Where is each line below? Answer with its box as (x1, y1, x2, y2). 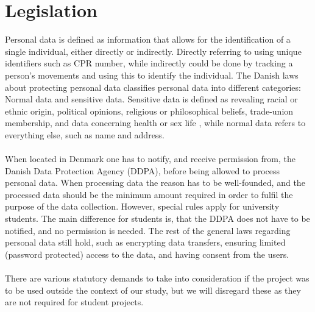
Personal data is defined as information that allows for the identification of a (5, 33, 291, 46)
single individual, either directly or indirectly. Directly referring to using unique (5, 44, 302, 57)
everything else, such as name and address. (5, 128, 165, 141)
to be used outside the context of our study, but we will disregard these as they (5, 283, 301, 296)
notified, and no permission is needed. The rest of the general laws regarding (5, 224, 291, 236)
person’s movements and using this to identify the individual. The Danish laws (5, 68, 299, 81)
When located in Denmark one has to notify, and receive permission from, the (5, 152, 296, 165)
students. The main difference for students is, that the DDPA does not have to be (5, 212, 310, 225)
